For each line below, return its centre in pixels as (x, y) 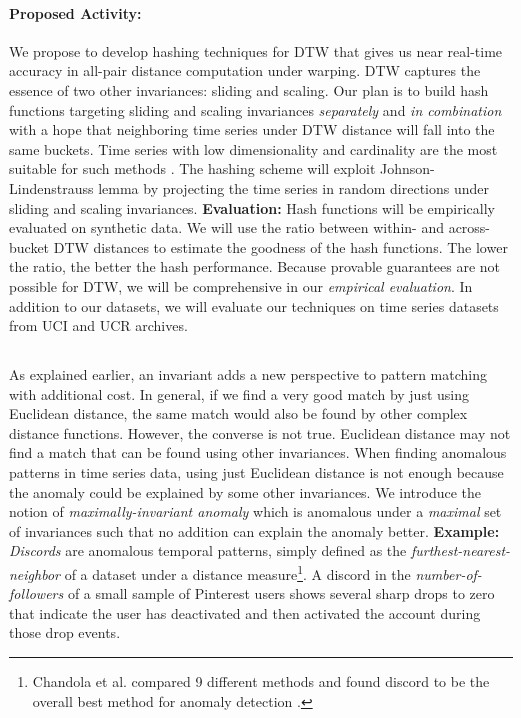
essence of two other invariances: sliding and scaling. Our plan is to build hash (249, 89)
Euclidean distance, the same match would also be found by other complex (238, 413)
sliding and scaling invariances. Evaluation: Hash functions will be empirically (252, 207)
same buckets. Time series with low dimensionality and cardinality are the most (253, 148)
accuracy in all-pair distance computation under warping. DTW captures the (245, 70)
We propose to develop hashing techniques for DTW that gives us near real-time (256, 50)
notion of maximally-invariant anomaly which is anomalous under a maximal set (255, 511)
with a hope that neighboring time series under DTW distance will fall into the (252, 129)
